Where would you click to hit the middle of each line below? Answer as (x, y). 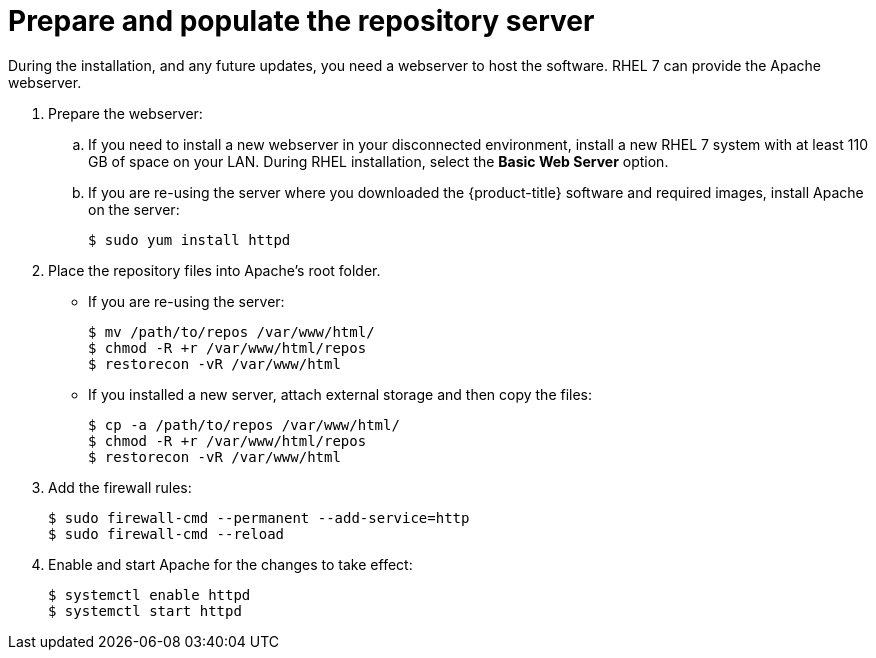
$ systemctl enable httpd (149, 594)
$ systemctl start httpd (145, 610)
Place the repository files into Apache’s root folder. (214, 270)
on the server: (134, 209)
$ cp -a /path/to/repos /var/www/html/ (244, 424)
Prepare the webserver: (125, 113)
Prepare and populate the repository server (301, 21)
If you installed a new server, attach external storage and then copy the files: (340, 394)
